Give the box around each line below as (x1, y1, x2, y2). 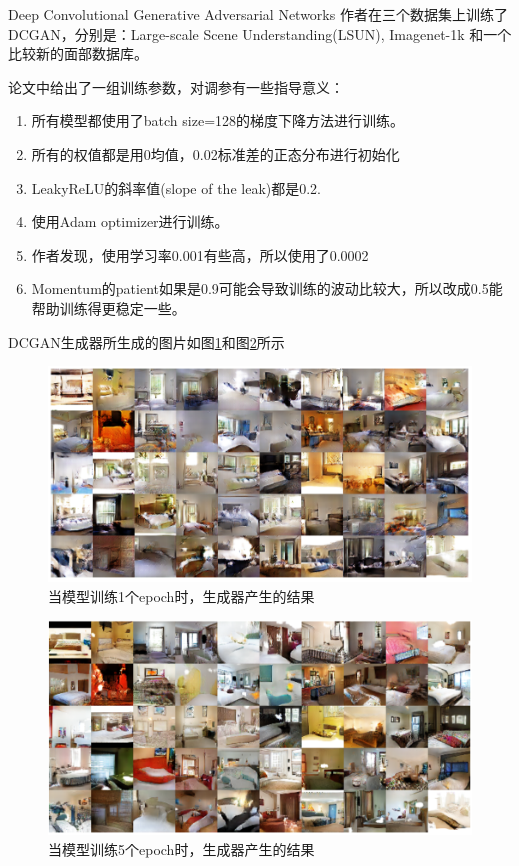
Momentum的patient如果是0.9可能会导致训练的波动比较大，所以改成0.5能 (31, 278, 503, 299)
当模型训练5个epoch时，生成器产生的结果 (48, 838, 315, 859)
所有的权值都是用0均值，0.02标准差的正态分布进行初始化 (31, 143, 400, 164)
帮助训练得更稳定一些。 (31, 297, 186, 318)
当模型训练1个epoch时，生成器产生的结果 (48, 585, 315, 606)
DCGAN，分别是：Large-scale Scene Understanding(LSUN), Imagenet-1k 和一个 (8, 23, 512, 44)
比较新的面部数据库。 (8, 43, 148, 64)
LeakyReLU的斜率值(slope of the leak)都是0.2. (31, 177, 322, 198)
